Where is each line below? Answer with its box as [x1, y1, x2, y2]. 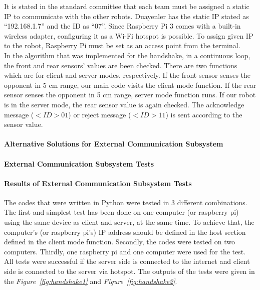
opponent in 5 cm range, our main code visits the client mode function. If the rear [4, 79, 256, 90]
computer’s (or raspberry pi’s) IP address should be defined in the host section [4, 226, 246, 237]
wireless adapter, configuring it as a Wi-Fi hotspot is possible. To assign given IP [4, 30, 253, 41]
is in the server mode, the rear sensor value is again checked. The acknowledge [4, 99, 244, 109]
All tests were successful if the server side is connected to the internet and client [4, 256, 250, 266]
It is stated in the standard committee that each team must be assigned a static [4, 1, 249, 11]
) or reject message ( [68, 109, 131, 119]
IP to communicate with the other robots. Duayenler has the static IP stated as [4, 11, 249, 21]
